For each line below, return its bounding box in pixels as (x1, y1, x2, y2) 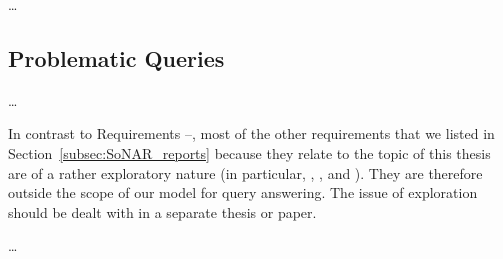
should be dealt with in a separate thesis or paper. (8, 201, 317, 222)
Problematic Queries (8, 42, 225, 73)
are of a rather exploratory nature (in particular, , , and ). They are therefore (8, 162, 483, 183)
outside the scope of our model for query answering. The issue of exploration (8, 182, 478, 203)
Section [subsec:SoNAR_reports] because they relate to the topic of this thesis (8, 142, 491, 163)
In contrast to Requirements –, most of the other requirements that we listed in (8, 123, 495, 144)
